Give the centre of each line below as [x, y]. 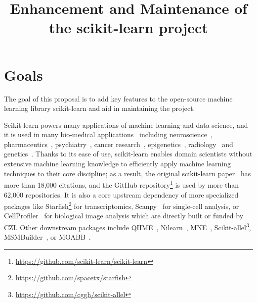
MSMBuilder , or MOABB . [47, 237]
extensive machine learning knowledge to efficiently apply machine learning [118, 164]
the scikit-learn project [128, 27]
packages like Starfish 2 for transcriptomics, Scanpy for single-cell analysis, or [122, 205]
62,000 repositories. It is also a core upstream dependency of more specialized [121, 194]
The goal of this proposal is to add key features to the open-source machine [118, 98]
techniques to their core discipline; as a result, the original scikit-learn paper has [128, 173]
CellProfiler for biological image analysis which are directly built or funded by [124, 216]
